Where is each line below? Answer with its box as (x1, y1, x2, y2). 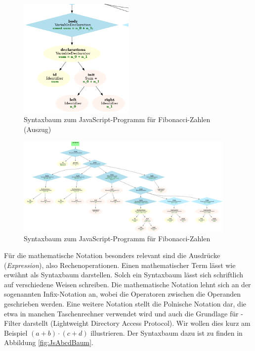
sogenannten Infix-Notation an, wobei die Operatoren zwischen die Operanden (4, 289, 241, 299)
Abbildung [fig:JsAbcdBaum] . (4, 337, 93, 348)
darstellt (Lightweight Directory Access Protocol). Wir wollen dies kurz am (23, 318, 251, 328)
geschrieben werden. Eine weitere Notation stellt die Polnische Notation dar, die (4, 298, 246, 308)
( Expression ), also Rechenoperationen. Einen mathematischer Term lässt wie (4, 260, 236, 270)
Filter (4, 318, 21, 328)
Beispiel (4, 327, 28, 338)
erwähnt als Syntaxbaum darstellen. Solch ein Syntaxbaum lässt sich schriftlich (4, 269, 243, 280)
